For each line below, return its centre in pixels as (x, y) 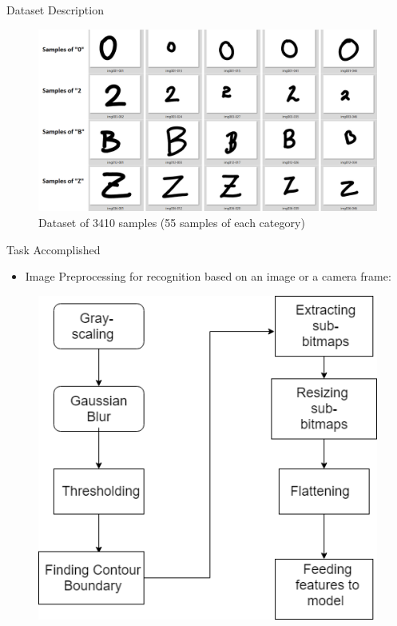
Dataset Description (55, 10)
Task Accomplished (54, 249)
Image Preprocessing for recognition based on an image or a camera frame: (208, 276)
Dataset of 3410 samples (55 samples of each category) (172, 222)
